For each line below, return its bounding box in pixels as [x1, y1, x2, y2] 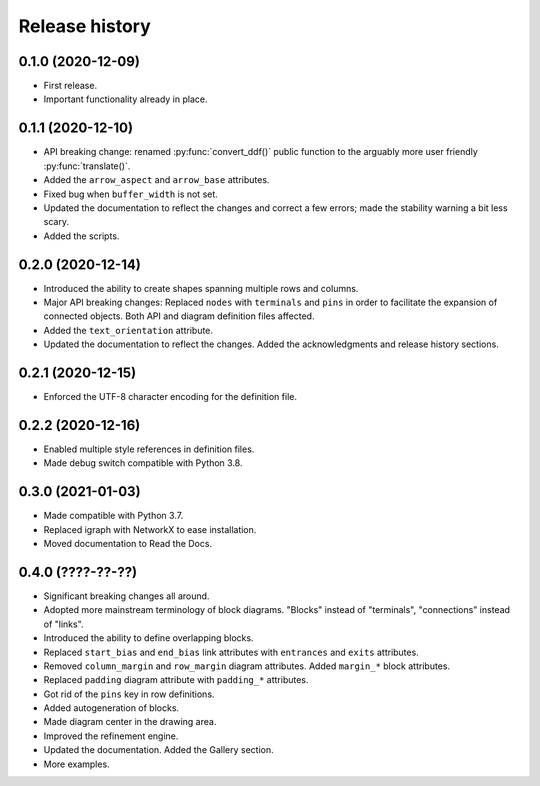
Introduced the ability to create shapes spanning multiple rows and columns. [43, 282, 359, 294]
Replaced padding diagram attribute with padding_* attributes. [43, 674, 309, 686]
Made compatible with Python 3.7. [43, 510, 184, 522]
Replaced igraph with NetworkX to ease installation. [43, 523, 257, 535]
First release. [43, 80, 98, 92]
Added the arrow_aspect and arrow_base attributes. [43, 174, 270, 186]
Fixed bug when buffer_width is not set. [43, 188, 219, 200]
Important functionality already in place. [43, 93, 208, 105]
